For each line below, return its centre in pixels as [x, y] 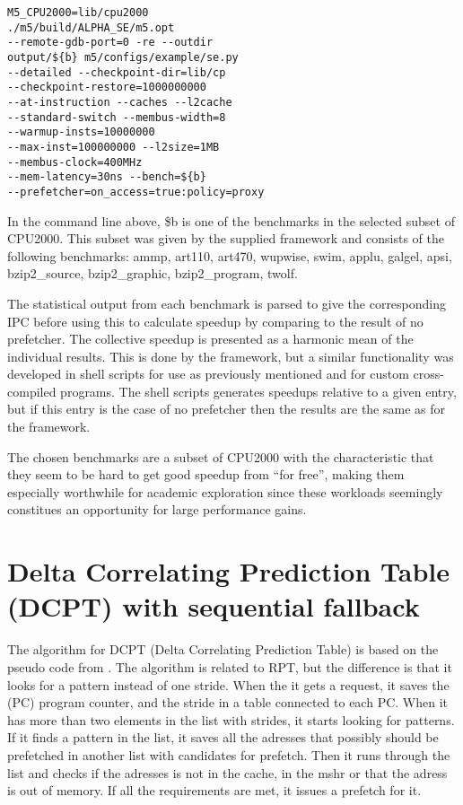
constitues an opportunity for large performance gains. [157, 509]
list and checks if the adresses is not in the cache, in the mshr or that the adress [227, 772]
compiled [32, 391]
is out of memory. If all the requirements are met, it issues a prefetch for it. [214, 790]
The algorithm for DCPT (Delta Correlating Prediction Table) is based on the [223, 649]
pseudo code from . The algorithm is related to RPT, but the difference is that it [230, 666]
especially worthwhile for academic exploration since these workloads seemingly [225, 491]
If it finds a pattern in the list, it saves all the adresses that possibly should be [223, 737]
